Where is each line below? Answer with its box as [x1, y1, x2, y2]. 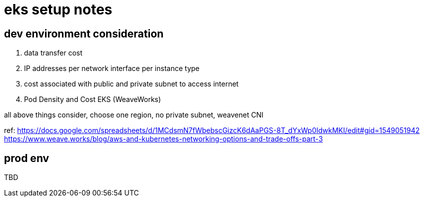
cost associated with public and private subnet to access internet [24, 79, 239, 88]
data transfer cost [24, 48, 82, 57]
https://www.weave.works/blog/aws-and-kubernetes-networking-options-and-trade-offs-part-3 [4, 134, 323, 143]
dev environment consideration [4, 27, 164, 40]
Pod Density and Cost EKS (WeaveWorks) [24, 95, 161, 104]
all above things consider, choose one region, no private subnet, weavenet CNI [4, 110, 263, 119]
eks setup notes [4, 1, 112, 18]
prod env [4, 151, 49, 164]
